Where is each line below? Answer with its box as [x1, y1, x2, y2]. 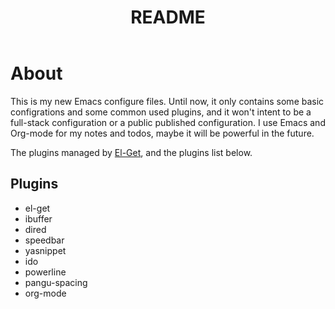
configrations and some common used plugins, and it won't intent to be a [10, 106, 312, 118]
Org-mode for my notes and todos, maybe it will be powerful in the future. [10, 127, 315, 139]
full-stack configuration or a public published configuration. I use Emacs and [10, 116, 326, 128]
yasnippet [24, 244, 67, 256]
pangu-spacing [24, 276, 88, 288]
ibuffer [24, 212, 53, 225]
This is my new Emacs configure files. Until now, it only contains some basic [10, 95, 325, 107]
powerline [24, 266, 67, 278]
